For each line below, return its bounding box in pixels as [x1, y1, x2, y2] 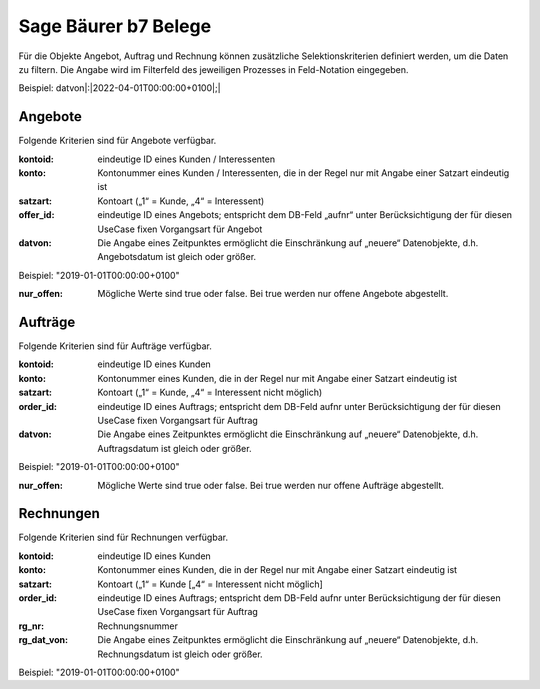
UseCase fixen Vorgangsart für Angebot [97, 223, 263, 235]
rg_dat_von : [18, 634, 69, 646]
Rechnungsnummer [97, 620, 179, 632]
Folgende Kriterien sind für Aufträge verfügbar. [18, 340, 212, 352]
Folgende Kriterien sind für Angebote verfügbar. [18, 135, 217, 147]
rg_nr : [18, 620, 45, 632]
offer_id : [18, 209, 55, 221]
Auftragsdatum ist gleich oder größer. [97, 442, 252, 454]
